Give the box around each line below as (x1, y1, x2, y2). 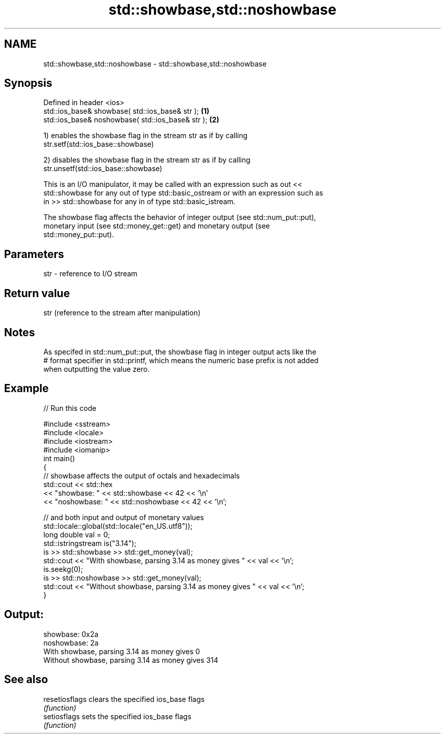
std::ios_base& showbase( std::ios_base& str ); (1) (43, 107, 210, 116)
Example (4, 382, 49, 395)
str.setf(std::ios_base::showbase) (43, 140, 154, 149)
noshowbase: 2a (43, 638, 99, 647)
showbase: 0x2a (43, 629, 99, 638)
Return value (4, 286, 70, 300)
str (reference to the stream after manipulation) (43, 308, 201, 317)
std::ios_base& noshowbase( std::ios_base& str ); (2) (43, 115, 219, 124)
